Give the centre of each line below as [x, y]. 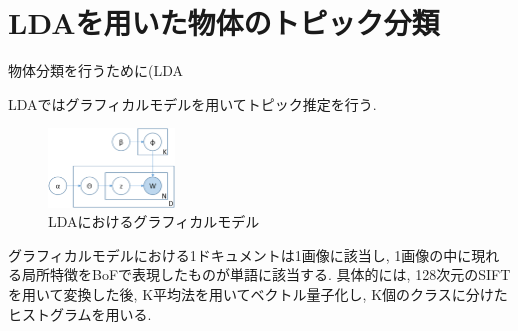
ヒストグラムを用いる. [80, 313]
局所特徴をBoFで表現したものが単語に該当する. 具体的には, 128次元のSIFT [266, 274]
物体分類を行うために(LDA [95, 70]
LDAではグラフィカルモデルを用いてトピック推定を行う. [192, 103]
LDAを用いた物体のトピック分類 [224, 22]
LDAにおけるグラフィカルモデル [154, 221]
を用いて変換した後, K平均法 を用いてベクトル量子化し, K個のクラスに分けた [258, 294]
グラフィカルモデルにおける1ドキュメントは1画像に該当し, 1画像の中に [240, 254]
